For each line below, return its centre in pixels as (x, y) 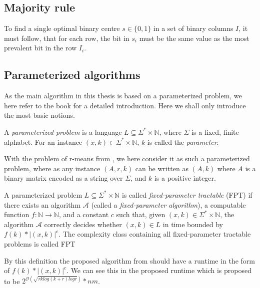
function (17, 214)
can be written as (162, 168)
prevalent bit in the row (40, 48)
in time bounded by (193, 224)
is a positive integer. (185, 178)
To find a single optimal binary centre (62, 28)
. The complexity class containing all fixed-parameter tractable (155, 234)
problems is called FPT (40, 243)
